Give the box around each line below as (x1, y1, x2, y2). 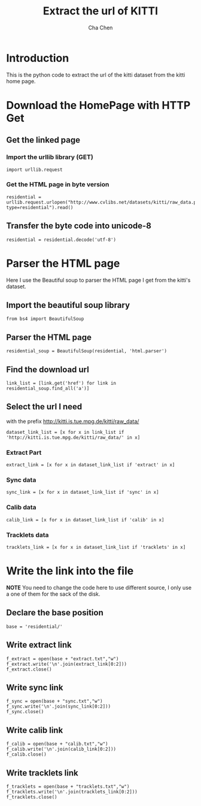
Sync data (6, 476, 36, 484)
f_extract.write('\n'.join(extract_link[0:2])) (6, 661, 127, 667)
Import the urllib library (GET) (6, 153, 94, 161)
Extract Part (6, 448, 42, 457)
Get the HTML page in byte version (6, 180, 109, 189)
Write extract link (6, 640, 72, 650)
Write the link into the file (6, 564, 134, 578)
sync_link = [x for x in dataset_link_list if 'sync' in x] (6, 490, 160, 496)
